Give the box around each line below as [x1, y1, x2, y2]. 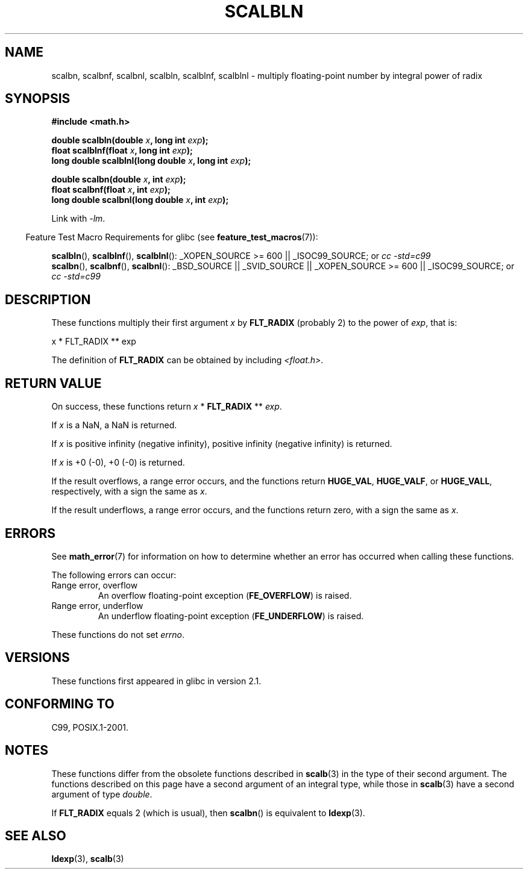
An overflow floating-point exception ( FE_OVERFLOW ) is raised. [98, 590, 352, 601]
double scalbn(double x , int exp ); [51, 174, 186, 185]
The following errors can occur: [51, 569, 177, 580]
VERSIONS [5, 650, 70, 666]
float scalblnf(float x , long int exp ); [51, 145, 193, 156]
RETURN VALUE [5, 375, 102, 391]
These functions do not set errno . [51, 629, 184, 640]
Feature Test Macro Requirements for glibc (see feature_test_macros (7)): [25, 232, 318, 243]
